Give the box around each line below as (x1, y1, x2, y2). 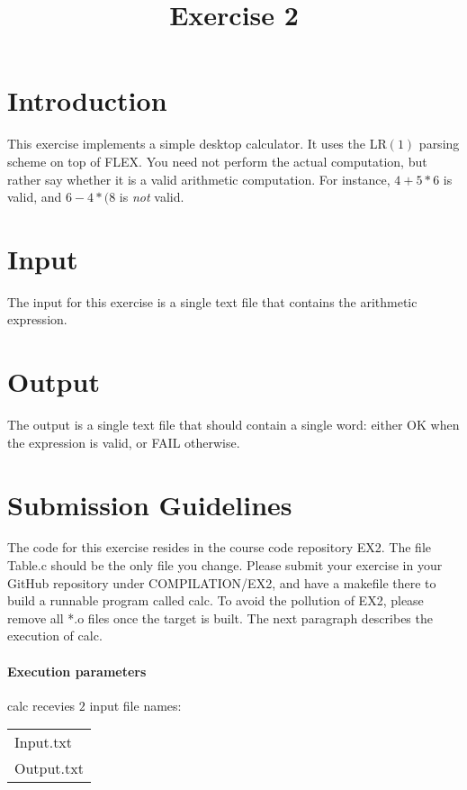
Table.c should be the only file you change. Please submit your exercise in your (7, 556, 443, 575)
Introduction (7, 82, 167, 119)
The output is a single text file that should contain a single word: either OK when (7, 415, 460, 434)
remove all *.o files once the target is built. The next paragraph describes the (7, 608, 433, 627)
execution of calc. (7, 626, 103, 645)
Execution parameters (7, 661, 147, 680)
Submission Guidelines (7, 486, 292, 522)
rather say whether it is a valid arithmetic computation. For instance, (7, 169, 391, 188)
